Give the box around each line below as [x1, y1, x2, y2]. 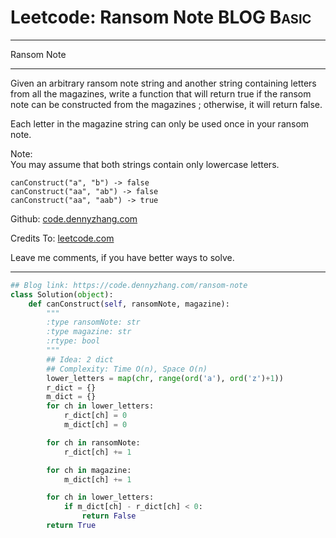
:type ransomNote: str [46, 317, 141, 328]
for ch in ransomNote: [46, 437, 141, 448]
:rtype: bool [46, 336, 101, 346]
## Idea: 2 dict [46, 354, 114, 365]
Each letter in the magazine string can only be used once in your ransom [10, 117, 310, 130]
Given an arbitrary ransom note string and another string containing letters [10, 77, 317, 89]
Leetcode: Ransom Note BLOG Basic [10, 6, 312, 29]
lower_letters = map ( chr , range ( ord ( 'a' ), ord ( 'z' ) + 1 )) [46, 373, 284, 383]
